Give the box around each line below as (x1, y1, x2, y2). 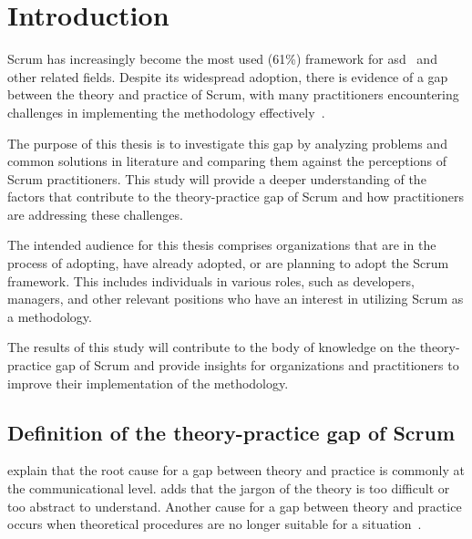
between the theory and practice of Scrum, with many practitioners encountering (7, 85, 459, 104)
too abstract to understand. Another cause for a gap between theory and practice (7, 496, 462, 515)
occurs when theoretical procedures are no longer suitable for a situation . (7, 514, 422, 534)
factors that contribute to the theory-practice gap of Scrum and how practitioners (7, 187, 464, 206)
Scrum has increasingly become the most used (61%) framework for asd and (7, 49, 437, 68)
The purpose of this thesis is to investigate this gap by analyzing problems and (7, 133, 447, 152)
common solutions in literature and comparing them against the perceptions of (7, 151, 446, 171)
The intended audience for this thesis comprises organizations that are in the (7, 235, 436, 254)
